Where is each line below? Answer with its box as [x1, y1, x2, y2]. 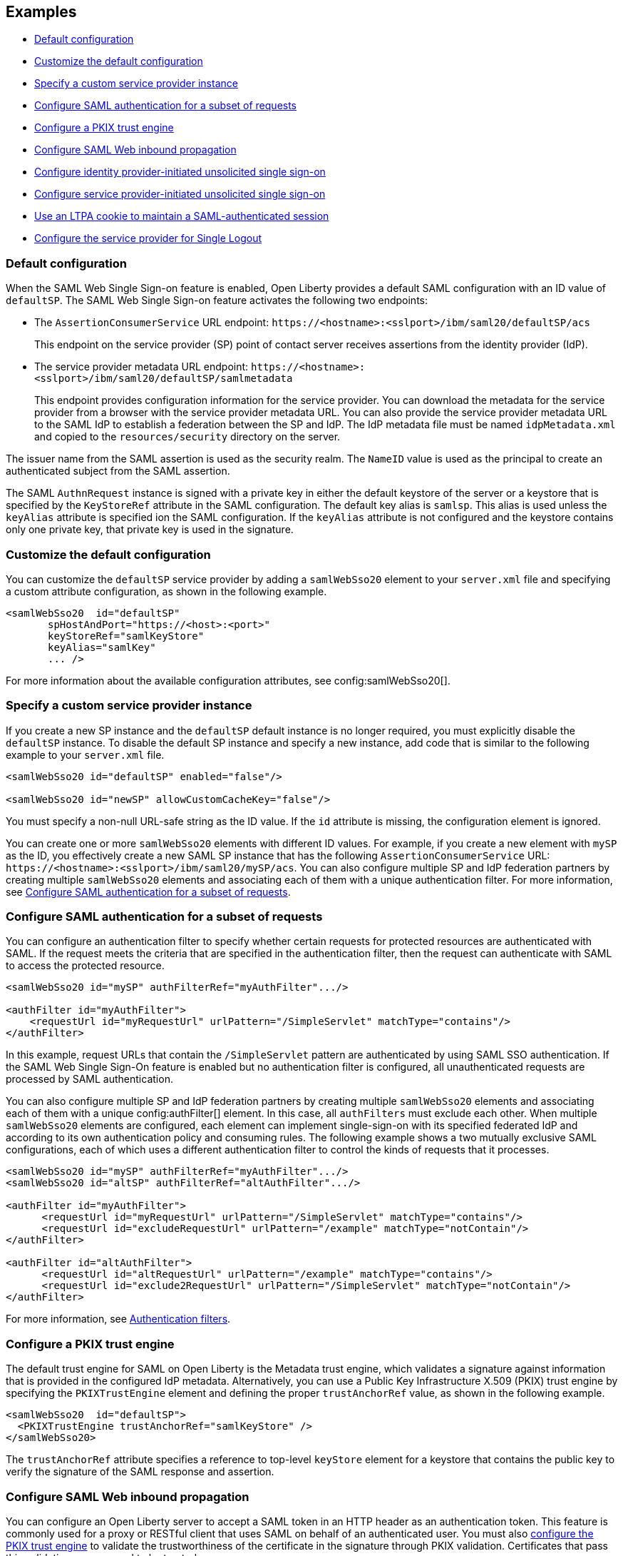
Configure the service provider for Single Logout [34, 232, 262, 245]
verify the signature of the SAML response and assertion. [6, 1465, 274, 1478]
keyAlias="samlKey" [48, 641, 156, 653]
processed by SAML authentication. [6, 1073, 173, 1086]
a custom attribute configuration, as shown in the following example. [6, 585, 327, 597]
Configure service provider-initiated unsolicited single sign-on [34, 188, 326, 201]
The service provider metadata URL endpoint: [34, 360, 249, 373]
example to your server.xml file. [6, 748, 165, 761]
